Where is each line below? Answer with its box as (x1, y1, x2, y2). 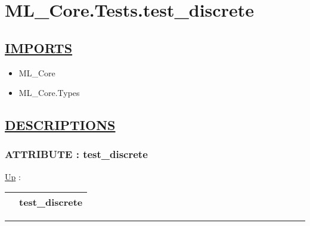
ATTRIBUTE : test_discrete (5, 147, 148, 162)
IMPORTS (5, 38, 73, 57)
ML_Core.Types (18, 86, 80, 99)
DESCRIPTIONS (5, 116, 116, 134)
